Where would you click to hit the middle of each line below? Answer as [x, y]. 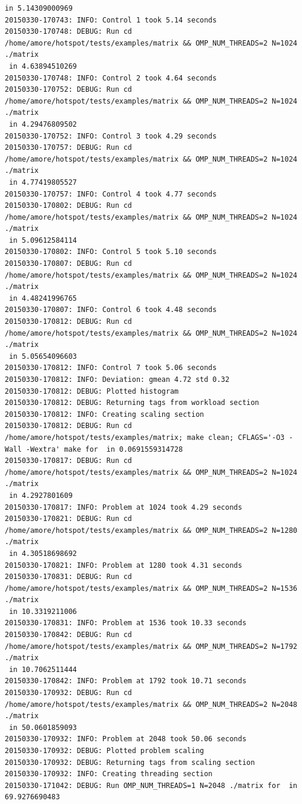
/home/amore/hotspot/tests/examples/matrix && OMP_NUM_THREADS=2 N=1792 [151, 646]
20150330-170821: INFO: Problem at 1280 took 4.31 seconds [123, 565]
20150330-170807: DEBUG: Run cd [68, 264]
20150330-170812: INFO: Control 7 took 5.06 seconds [111, 368]
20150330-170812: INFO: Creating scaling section [105, 414]
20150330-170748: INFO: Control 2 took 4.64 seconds [111, 78]
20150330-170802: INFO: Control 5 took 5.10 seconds [111, 252]
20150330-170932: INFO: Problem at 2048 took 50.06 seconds [126, 739]
